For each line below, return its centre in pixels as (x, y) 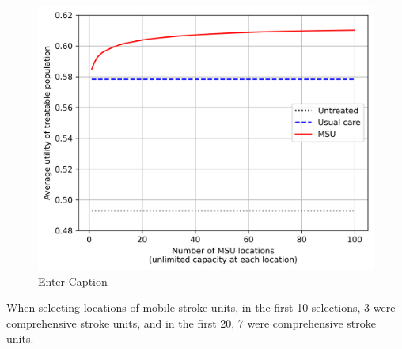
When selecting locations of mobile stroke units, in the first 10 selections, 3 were (201, 307)
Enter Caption (73, 281)
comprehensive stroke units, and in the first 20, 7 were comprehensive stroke (191, 322)
